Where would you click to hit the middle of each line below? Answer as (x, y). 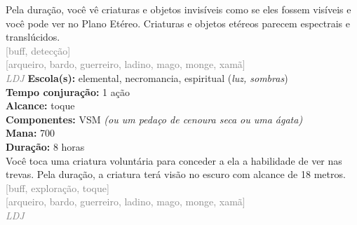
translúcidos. (33, 37)
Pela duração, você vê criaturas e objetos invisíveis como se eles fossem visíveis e (178, 9)
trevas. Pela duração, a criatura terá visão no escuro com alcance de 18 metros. (176, 174)
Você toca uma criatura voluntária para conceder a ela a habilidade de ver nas (174, 160)
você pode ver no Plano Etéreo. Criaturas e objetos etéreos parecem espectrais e (178, 23)
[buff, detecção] (38, 50)
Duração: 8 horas (45, 146)
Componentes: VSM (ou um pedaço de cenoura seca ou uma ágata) (154, 119)
